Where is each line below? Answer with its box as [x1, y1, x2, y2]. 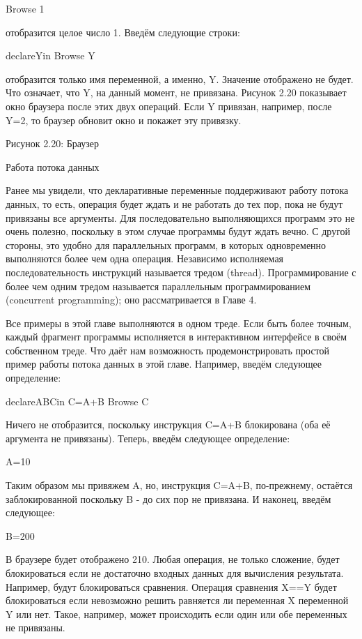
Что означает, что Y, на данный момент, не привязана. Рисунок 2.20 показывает [6, 85, 347, 100]
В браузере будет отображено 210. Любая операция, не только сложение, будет [6, 552, 340, 566]
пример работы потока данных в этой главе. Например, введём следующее [6, 356, 322, 371]
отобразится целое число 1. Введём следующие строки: [6, 24, 240, 39]
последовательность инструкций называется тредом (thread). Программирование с [6, 264, 356, 279]
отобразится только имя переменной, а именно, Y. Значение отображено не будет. [6, 71, 354, 86]
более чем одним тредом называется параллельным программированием [6, 278, 311, 293]
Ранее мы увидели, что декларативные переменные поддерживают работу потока [6, 183, 349, 197]
